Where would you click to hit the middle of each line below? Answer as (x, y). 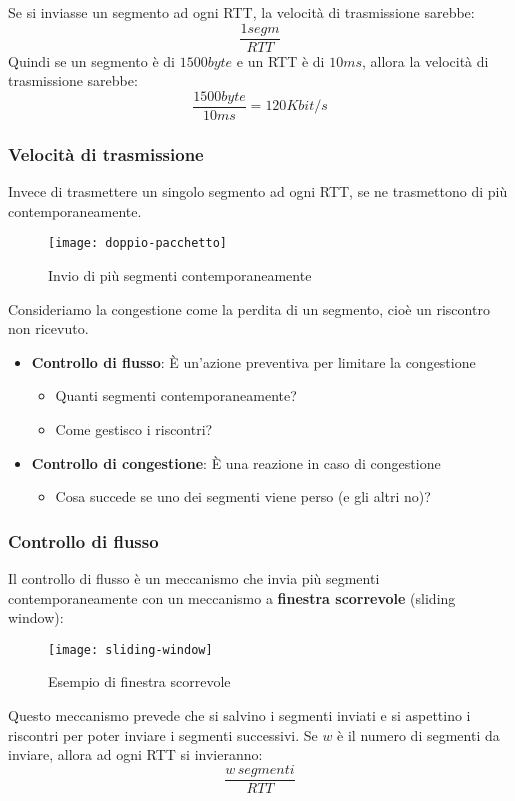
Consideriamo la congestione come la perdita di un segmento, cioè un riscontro (249, 308)
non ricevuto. (48, 328)
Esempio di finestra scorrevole (139, 681)
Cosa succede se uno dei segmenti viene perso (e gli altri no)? (243, 496)
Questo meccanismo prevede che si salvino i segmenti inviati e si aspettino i (239, 714)
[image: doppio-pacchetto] (137, 243)
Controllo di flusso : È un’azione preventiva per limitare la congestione (253, 361)
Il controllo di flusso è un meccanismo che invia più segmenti (194, 577)
